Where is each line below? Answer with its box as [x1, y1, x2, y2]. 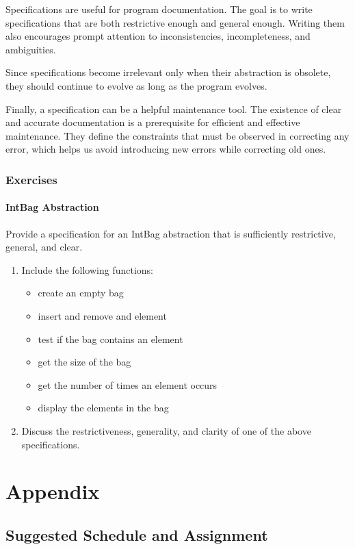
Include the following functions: [21, 262, 154, 277]
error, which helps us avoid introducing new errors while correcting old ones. [5, 142, 326, 156]
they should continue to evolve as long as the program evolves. [5, 78, 267, 92]
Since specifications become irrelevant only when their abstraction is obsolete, [5, 65, 331, 79]
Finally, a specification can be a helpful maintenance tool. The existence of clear [5, 101, 342, 116]
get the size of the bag [38, 355, 131, 369]
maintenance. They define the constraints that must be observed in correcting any [5, 128, 350, 142]
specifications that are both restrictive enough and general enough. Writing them [5, 15, 345, 29]
